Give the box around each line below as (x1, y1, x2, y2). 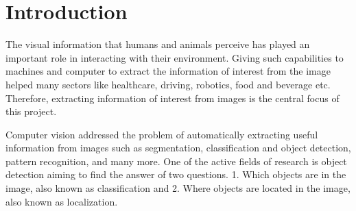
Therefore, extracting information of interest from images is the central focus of (5, 90, 340, 105)
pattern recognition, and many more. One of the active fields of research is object (5, 153, 347, 168)
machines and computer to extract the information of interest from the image (5, 64, 331, 78)
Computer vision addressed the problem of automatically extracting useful (5, 127, 318, 141)
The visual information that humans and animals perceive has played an (5, 37, 310, 51)
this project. (5, 104, 57, 119)
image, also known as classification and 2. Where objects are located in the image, (5, 181, 351, 195)
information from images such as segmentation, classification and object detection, (5, 140, 351, 155)
